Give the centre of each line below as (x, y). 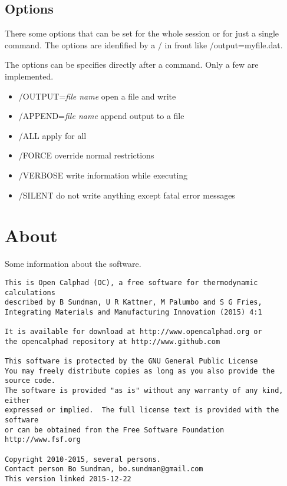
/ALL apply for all (52, 135)
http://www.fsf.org (43, 440)
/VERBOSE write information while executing (103, 175)
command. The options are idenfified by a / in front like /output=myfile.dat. (144, 44)
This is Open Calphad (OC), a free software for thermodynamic (131, 282)
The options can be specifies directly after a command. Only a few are (132, 65)
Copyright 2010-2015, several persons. (83, 459)
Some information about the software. (73, 264)
